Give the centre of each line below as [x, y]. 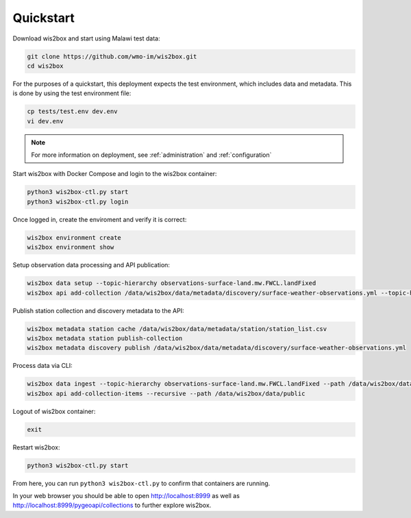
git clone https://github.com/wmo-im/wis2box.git [112, 56]
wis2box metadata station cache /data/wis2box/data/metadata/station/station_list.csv [177, 329]
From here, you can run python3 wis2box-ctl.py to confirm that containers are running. [141, 483]
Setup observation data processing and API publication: [91, 265]
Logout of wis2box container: [54, 411]
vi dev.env [45, 121]
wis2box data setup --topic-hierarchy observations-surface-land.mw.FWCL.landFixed [172, 283]
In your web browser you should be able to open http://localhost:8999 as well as [126, 495]
